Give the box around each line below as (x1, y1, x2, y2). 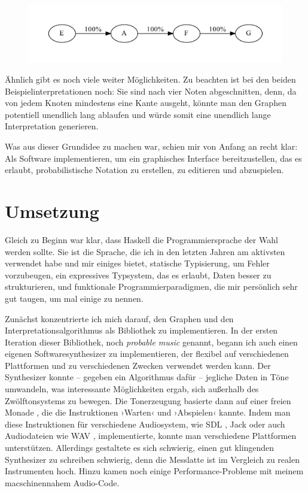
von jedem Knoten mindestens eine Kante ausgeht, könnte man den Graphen (5, 96, 286, 109)
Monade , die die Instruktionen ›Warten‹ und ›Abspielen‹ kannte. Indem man (5, 406, 291, 419)
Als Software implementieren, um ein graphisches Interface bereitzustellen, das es (5, 151, 302, 164)
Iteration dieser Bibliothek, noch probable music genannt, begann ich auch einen (5, 335, 298, 348)
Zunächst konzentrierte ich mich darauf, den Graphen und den (5, 312, 234, 325)
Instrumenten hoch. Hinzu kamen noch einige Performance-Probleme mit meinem (5, 465, 304, 477)
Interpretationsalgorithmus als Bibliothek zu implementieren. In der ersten (5, 324, 278, 337)
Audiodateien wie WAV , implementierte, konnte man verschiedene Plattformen (5, 429, 297, 442)
